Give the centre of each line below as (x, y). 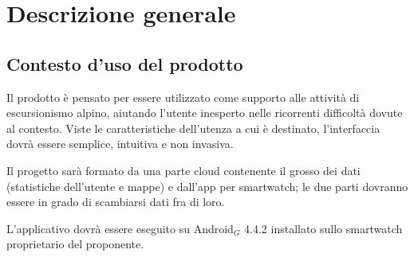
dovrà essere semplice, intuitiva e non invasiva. (120, 144)
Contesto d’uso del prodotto (125, 63)
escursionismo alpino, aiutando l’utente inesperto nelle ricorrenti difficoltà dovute (205, 113)
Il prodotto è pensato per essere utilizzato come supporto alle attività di (183, 97)
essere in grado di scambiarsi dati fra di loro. (116, 202)
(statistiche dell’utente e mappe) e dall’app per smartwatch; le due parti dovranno (207, 186)
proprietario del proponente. (75, 244)
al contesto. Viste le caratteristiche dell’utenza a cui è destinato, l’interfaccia (193, 128)
